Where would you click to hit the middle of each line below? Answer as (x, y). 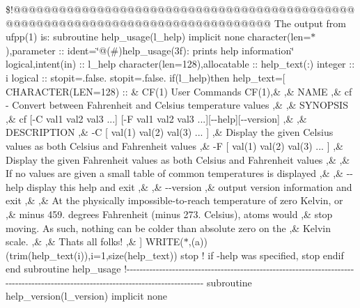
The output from (310, 23)
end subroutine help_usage (63, 269)
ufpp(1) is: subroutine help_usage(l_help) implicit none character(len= (158, 37)
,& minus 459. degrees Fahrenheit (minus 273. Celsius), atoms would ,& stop (169, 214)
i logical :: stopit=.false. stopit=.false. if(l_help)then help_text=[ (146, 77)
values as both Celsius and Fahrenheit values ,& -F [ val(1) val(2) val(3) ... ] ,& (174, 145)
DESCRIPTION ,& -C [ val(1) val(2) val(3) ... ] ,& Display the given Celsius (170, 132)
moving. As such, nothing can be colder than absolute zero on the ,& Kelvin (168, 228)
